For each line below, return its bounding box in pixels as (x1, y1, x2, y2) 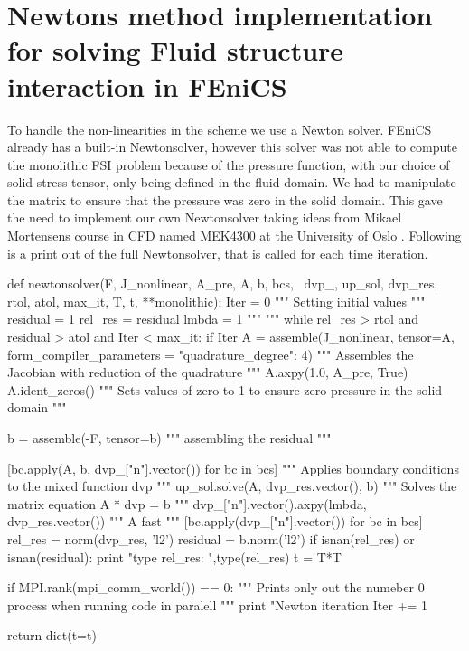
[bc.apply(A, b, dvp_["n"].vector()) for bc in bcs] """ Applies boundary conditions (7, 458, 459, 477)
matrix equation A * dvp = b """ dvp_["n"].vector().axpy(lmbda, (7, 494, 367, 513)
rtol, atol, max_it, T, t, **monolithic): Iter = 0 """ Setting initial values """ (7, 291, 426, 310)
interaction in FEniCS (7, 67, 287, 104)
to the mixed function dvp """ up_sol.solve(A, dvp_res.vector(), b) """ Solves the (7, 476, 457, 495)
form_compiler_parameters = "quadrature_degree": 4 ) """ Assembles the (7, 344, 414, 363)
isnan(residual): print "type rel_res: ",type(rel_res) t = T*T (7, 547, 342, 566)
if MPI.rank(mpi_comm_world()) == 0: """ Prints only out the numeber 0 (7, 578, 425, 597)
